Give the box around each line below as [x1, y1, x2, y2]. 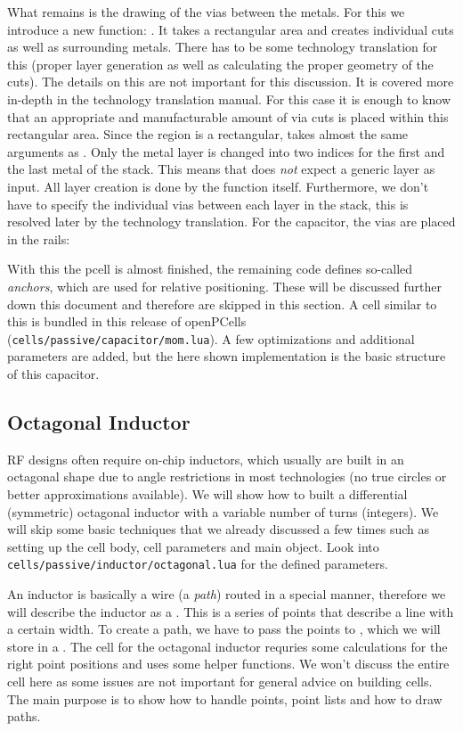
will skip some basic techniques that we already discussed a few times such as [7, 520, 429, 538]
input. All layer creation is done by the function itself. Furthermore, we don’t [7, 177, 429, 195]
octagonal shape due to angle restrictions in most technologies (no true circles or [7, 467, 447, 486]
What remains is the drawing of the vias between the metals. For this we [7, 3, 405, 21]
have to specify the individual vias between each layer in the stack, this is [7, 194, 409, 213]
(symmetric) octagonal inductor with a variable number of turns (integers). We [7, 502, 439, 521]
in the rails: [7, 229, 70, 248]
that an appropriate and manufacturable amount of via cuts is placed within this [7, 107, 449, 126]
